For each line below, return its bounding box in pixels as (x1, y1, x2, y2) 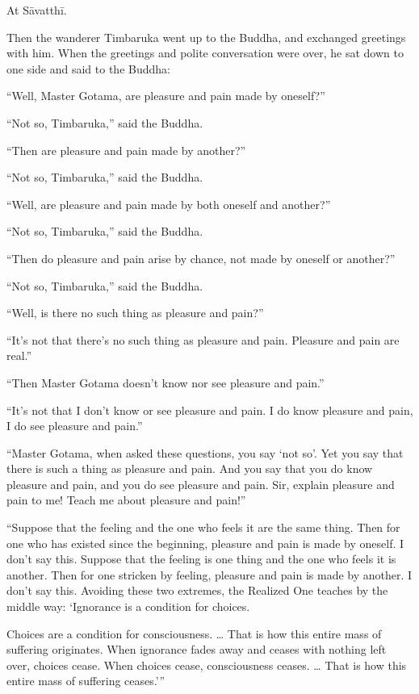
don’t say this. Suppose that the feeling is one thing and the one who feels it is (6, 550, 396, 567)
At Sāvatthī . (6, 2, 67, 18)
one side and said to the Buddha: (6, 60, 170, 77)
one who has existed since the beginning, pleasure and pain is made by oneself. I (6, 534, 404, 551)
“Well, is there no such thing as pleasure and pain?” (6, 304, 264, 321)
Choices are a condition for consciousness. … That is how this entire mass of (6, 625, 382, 642)
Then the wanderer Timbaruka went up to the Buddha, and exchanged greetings (6, 28, 406, 45)
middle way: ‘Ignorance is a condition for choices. (6, 598, 250, 615)
